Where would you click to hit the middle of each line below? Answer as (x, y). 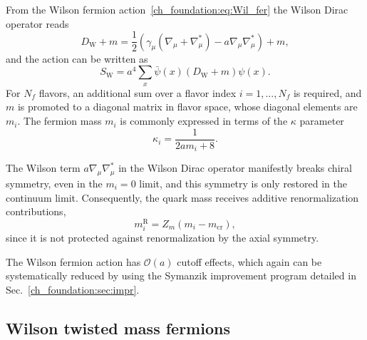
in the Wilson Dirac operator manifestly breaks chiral (235, 168)
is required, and (327, 92)
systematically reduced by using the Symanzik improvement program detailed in (181, 275)
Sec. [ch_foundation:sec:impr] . (73, 289)
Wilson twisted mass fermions (118, 328)
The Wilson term (43, 168)
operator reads (37, 23)
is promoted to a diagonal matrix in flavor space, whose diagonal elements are (187, 107)
